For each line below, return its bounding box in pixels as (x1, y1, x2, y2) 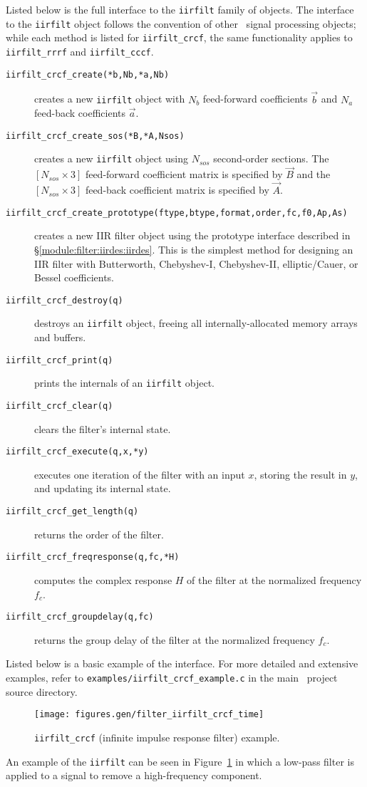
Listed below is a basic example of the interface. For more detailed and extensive (6, 656, 358, 671)
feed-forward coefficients (202, 91, 308, 106)
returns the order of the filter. (34, 526, 164, 541)
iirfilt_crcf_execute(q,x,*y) (6, 447, 149, 457)
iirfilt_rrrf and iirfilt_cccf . (6, 43, 154, 58)
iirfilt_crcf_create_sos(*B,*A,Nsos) (6, 130, 185, 141)
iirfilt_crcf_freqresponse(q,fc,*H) (6, 552, 180, 563)
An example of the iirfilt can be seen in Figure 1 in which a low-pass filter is (6, 754, 354, 768)
